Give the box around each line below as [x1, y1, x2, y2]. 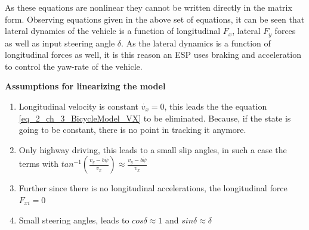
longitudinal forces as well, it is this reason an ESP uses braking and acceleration [5, 48, 301, 61]
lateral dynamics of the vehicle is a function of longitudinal [5, 24, 221, 37]
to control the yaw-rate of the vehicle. [5, 60, 143, 72]
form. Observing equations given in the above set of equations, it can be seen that [5, 13, 305, 25]
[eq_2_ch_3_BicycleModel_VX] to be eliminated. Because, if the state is [18, 111, 291, 124]
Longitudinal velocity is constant [18, 100, 139, 113]
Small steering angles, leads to [18, 213, 129, 226]
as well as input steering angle [5, 36, 115, 49]
